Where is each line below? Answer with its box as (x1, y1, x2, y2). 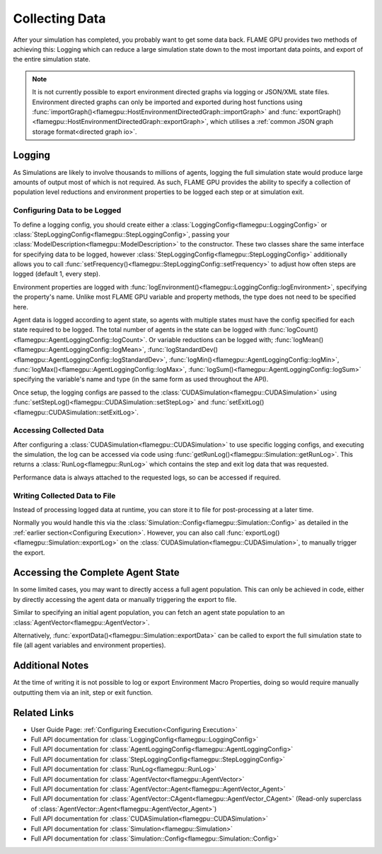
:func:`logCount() (267, 326, 318, 334)
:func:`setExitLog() (209, 398, 265, 406)
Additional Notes (13, 659, 89, 672)
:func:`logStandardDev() (147, 346, 219, 354)
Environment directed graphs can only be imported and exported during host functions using (32, 98, 303, 106)
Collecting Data (13, 11, 106, 26)
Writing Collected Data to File (13, 491, 116, 501)
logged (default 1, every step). (13, 270, 100, 278)
